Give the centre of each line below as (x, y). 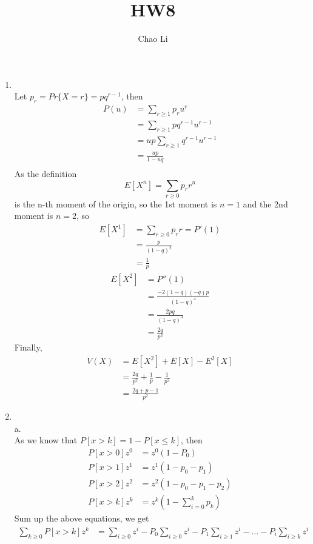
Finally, (28, 347)
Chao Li (153, 39)
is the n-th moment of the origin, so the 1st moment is (116, 203)
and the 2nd (265, 203)
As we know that (46, 440)
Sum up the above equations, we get (82, 518)
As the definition (45, 173)
